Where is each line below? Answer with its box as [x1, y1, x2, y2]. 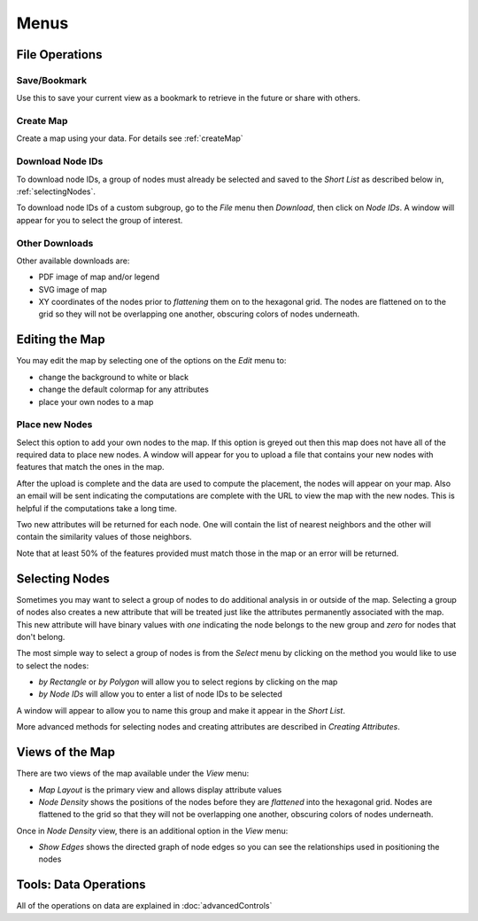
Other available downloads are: [16, 255, 130, 266]
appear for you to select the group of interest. [16, 215, 183, 225]
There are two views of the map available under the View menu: [16, 768, 250, 779]
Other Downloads [16, 237, 94, 249]
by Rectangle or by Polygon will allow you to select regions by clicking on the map [38, 676, 338, 687]
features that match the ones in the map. [16, 462, 165, 472]
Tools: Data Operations [16, 878, 146, 893]
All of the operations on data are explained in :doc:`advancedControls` [16, 901, 273, 911]
